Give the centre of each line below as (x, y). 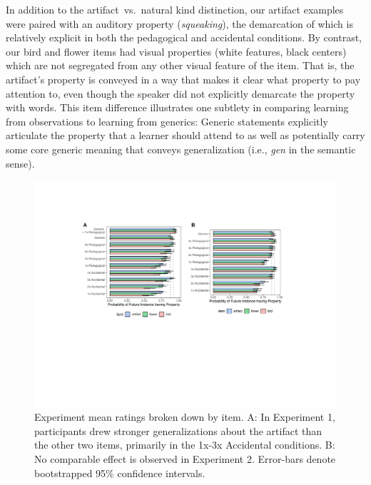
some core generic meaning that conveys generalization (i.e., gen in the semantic (181, 149)
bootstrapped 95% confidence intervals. (120, 473)
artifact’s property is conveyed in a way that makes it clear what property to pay (183, 79)
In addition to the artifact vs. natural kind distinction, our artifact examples (175, 9)
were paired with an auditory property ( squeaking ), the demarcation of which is (179, 23)
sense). (20, 163)
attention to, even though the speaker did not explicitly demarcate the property (181, 93)
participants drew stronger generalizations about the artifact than (178, 430)
